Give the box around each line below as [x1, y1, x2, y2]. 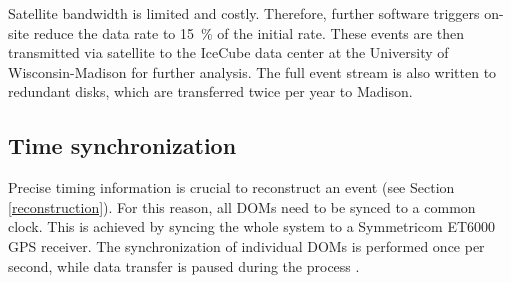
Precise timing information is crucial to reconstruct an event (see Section [8, 177, 455, 198]
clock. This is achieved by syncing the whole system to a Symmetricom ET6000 [8, 216, 496, 237]
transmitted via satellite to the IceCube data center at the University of [8, 42, 449, 63]
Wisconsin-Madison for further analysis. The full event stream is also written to [8, 61, 497, 82]
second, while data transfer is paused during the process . [8, 255, 360, 276]
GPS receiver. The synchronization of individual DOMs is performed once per [8, 235, 485, 256]
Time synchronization [8, 130, 237, 161]
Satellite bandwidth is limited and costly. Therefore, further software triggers [8, 3, 480, 23]
